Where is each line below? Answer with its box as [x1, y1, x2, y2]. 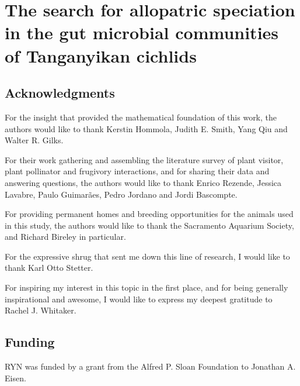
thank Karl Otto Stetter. [5, 261, 93, 274]
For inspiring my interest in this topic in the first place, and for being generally [5, 281, 288, 294]
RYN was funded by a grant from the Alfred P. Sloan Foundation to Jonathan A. [5, 360, 296, 373]
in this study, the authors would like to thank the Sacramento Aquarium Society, [5, 219, 294, 231]
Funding [5, 333, 55, 351]
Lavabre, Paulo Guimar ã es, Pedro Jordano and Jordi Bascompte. [5, 188, 238, 200]
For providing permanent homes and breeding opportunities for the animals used [5, 208, 294, 220]
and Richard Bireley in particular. [5, 230, 126, 243]
